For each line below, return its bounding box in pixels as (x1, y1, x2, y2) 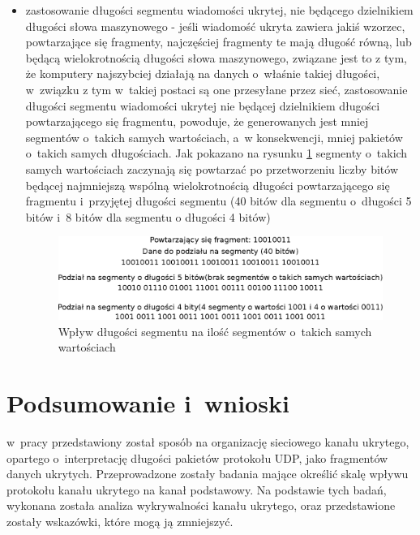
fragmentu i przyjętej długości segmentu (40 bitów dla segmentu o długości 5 (25, 192, 412, 209)
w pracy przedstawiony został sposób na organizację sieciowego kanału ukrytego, (6, 434, 409, 450)
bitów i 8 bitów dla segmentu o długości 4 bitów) (25, 208, 271, 225)
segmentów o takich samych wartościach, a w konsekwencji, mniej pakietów (25, 128, 403, 145)
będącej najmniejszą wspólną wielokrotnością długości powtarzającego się (25, 176, 390, 193)
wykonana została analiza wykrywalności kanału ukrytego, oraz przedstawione (6, 497, 396, 514)
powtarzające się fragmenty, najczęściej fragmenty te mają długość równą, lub (25, 33, 412, 50)
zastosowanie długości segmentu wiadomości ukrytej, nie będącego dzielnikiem (25, 2, 414, 18)
